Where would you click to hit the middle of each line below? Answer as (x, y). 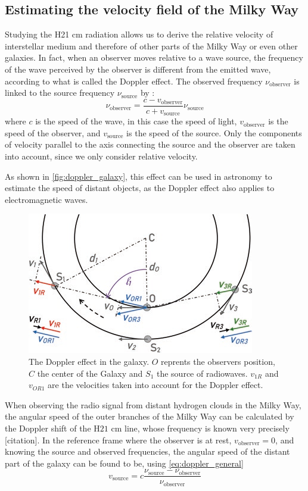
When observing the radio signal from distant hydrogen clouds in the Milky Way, (153, 404)
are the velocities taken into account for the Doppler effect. (155, 385)
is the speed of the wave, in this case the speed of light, (136, 121)
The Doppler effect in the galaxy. (89, 362)
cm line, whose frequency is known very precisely (200, 428)
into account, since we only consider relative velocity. (101, 156)
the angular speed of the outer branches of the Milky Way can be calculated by (150, 416)
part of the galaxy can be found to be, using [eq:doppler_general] (124, 463)
